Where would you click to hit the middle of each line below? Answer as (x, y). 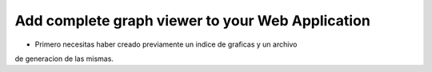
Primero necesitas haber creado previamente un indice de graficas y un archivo (166, 44)
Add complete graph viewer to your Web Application (193, 21)
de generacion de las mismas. (64, 59)
